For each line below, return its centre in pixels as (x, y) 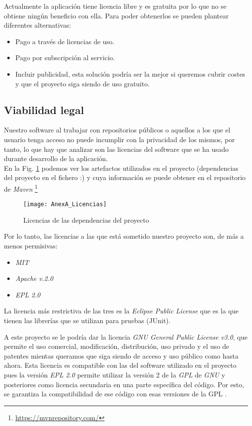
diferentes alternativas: (38, 25)
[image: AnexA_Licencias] (65, 205)
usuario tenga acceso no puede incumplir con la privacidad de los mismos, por (119, 139)
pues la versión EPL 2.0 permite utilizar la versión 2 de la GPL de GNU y (115, 374)
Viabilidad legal (44, 109)
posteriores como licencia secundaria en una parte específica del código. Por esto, (124, 384)
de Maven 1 (21, 188)
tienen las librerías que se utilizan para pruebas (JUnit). (87, 320)
